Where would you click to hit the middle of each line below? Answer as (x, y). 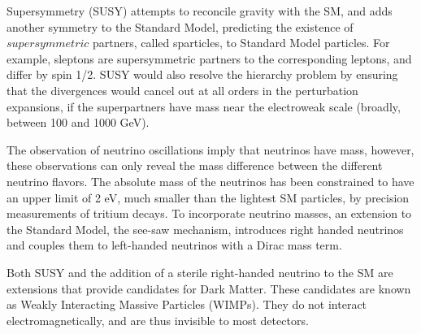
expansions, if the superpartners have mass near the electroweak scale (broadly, (204, 106)
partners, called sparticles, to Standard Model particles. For (241, 43)
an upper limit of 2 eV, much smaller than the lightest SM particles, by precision (208, 197)
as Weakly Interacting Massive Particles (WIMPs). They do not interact (187, 304)
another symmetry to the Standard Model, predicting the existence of (180, 26)
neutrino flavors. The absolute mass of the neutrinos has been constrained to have (210, 181)
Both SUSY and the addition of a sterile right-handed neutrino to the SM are (200, 272)
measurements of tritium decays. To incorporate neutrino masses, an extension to (209, 213)
